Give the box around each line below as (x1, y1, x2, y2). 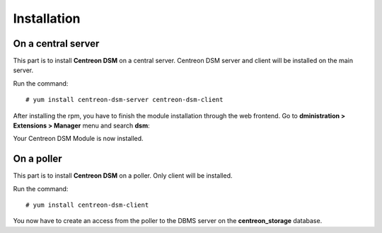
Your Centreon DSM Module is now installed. (13, 135, 144, 143)
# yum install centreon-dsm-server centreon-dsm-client (25, 96, 224, 104)
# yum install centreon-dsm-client (25, 201, 149, 209)
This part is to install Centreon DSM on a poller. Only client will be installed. (13, 171, 233, 180)
